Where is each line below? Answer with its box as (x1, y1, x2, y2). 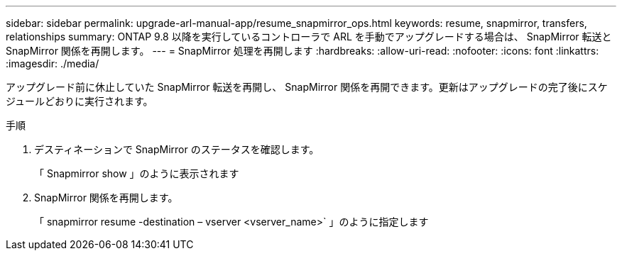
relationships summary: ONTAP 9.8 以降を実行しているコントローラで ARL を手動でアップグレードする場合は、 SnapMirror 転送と (6, 30, 612, 43)
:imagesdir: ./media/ (6, 57, 99, 69)
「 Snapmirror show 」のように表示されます (34, 167, 239, 179)
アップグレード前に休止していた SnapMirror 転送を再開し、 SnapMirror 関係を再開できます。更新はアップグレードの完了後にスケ (6, 81, 608, 93)
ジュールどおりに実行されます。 (6, 95, 153, 107)
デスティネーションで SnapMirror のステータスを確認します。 (34, 143, 320, 155)
